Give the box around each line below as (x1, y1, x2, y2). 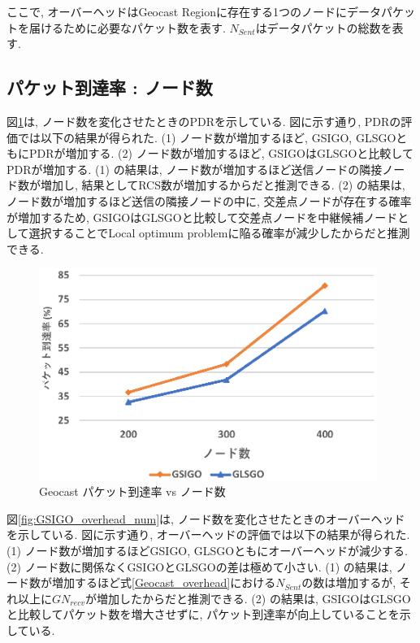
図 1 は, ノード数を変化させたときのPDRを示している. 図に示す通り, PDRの (6, 112, 401, 129)
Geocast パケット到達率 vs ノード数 (39, 483, 226, 500)
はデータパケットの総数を (255, 19, 392, 36)
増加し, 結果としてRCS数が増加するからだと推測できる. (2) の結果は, (40, 176, 405, 193)
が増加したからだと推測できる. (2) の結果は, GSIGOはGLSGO (85, 589, 411, 606)
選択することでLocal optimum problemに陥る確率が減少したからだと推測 (28, 224, 410, 241)
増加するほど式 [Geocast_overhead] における (51, 574, 276, 591)
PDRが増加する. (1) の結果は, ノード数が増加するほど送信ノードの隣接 (6, 160, 383, 177)
